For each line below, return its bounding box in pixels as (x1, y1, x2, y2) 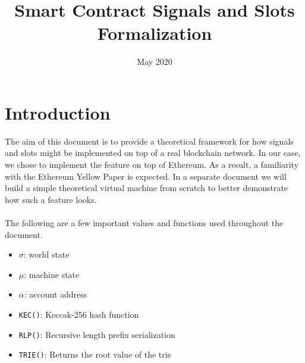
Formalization (97, 21, 212, 45)
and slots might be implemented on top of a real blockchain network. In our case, (5, 146, 301, 159)
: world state (23, 248, 70, 261)
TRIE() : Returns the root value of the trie (18, 348, 171, 361)
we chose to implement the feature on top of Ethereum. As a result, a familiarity (5, 158, 299, 171)
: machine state (24, 268, 80, 280)
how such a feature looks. (5, 193, 97, 205)
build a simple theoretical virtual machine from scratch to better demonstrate (5, 181, 288, 194)
